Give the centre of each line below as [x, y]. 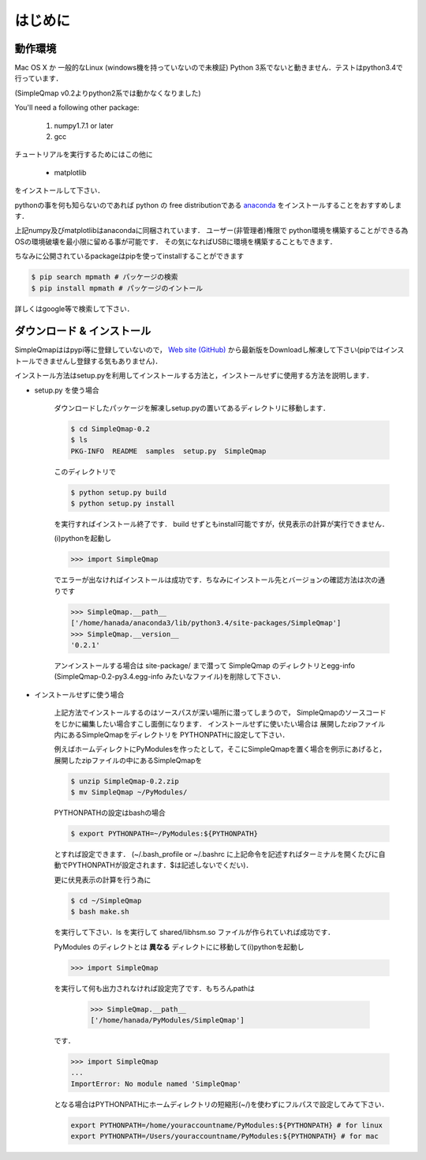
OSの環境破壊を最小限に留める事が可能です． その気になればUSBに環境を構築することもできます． [176, 242]
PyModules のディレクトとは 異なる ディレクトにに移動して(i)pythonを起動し [179, 947]
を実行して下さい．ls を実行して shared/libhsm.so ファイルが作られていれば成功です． [194, 933]
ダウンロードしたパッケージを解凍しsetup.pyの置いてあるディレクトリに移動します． [192, 407]
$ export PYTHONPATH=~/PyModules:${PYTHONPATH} [164, 834]
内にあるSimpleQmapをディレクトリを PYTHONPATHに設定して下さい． [172, 734]
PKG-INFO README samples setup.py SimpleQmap [168, 451]
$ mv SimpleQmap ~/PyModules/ [129, 792]
